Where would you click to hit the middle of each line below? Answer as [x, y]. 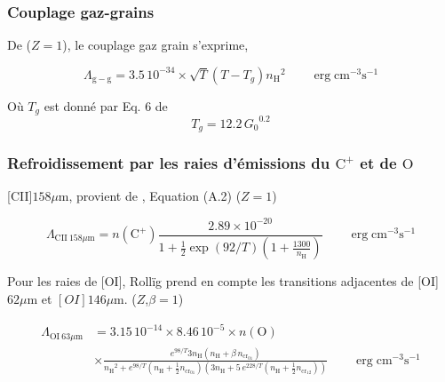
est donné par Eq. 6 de [106, 105]
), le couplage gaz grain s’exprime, [155, 45]
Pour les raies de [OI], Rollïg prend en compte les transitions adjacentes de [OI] [223, 281]
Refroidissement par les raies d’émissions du [169, 163]
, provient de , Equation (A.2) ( [155, 196]
